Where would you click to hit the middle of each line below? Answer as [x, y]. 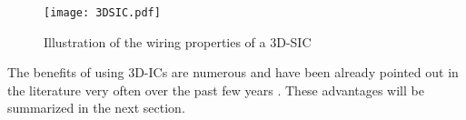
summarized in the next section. [96, 108]
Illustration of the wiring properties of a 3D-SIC [178, 41]
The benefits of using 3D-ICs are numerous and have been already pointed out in [233, 72]
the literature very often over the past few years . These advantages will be [216, 90]
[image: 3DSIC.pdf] [102, 13]
